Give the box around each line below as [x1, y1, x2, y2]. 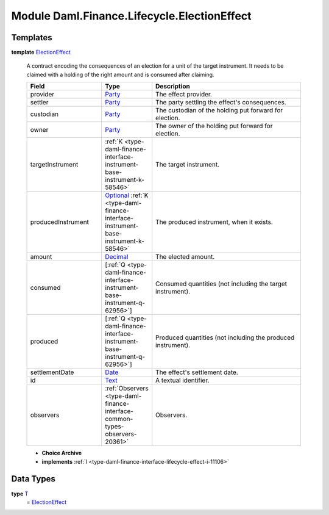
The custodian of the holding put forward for [155, 106, 283, 115]
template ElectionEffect [11, 49, 71, 56]
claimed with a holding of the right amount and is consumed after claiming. [26, 71, 214, 78]
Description [155, 82, 190, 91]
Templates [11, 32, 52, 43]
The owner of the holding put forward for [155, 122, 273, 131]
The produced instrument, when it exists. [155, 218, 274, 226]
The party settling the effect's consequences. [155, 98, 286, 107]
